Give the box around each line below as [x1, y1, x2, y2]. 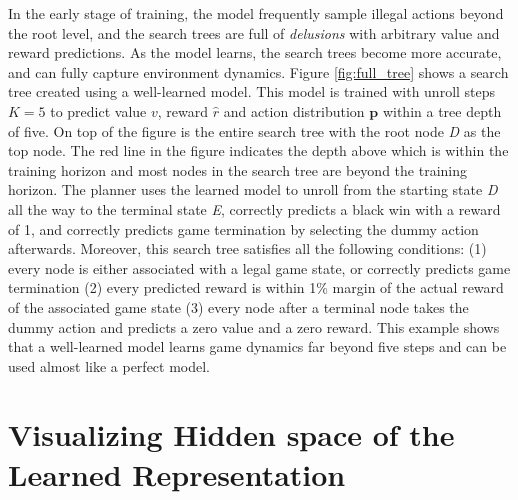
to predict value [50, 100, 147, 121]
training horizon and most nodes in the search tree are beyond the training [8, 159, 467, 180]
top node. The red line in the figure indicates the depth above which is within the [8, 140, 509, 161]
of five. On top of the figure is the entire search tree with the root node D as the [8, 120, 501, 141]
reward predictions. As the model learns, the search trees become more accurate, [8, 42, 502, 63]
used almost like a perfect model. [8, 355, 211, 376]
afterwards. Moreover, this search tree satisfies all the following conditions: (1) [8, 238, 487, 259]
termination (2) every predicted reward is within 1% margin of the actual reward [8, 277, 504, 298]
